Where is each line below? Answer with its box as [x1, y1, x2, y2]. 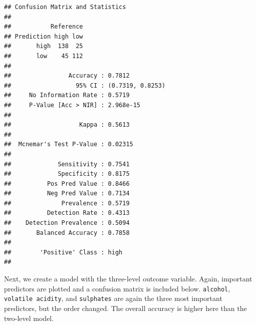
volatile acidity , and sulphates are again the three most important [4, 293, 222, 303]
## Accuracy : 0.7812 [4, 72, 130, 80]
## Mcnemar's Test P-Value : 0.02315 [4, 141, 133, 148]
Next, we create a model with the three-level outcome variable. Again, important [4, 273, 252, 284]
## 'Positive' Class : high [4, 248, 123, 256]
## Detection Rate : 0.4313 [4, 209, 130, 217]
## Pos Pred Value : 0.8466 [4, 180, 130, 187]
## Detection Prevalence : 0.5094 [4, 219, 130, 227]
